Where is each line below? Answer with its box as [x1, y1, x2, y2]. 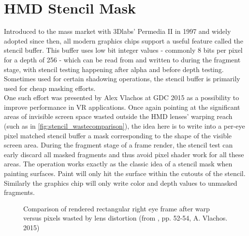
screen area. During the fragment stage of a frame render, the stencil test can [4, 140, 233, 150]
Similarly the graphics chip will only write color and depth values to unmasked [4, 177, 237, 188]
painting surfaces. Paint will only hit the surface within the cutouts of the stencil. [4, 168, 246, 178]
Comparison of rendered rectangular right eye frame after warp [23, 203, 210, 213]
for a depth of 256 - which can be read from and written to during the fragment [4, 54, 241, 64]
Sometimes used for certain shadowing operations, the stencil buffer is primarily [4, 74, 240, 84]
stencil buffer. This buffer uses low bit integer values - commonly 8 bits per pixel [4, 45, 243, 55]
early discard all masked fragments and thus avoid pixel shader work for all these [4, 149, 244, 159]
